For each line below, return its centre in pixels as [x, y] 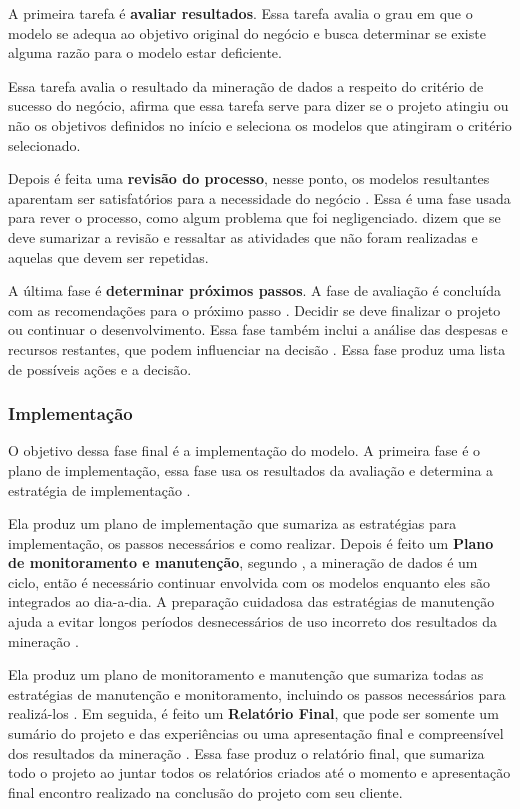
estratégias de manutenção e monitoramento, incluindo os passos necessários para [257, 693]
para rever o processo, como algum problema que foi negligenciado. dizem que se [254, 217]
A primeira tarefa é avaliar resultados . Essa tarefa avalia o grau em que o [240, 13]
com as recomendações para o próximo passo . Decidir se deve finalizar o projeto [254, 309]
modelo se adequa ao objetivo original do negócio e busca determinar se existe [247, 32]
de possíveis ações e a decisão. [100, 368]
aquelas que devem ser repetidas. [108, 256]
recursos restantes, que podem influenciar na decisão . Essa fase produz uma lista [257, 348]
